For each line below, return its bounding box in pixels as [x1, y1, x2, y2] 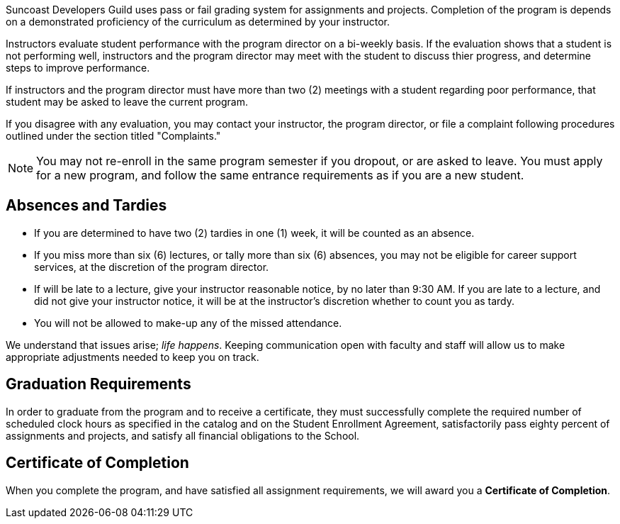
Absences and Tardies [6, 196, 167, 215]
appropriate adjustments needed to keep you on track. [6, 350, 259, 363]
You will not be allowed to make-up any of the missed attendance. [34, 316, 342, 329]
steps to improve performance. [6, 62, 150, 74]
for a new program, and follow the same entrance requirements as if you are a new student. [36, 168, 524, 182]
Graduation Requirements [6, 375, 191, 394]
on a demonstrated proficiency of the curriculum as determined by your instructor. [6, 16, 390, 28]
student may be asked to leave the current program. [6, 96, 249, 108]
